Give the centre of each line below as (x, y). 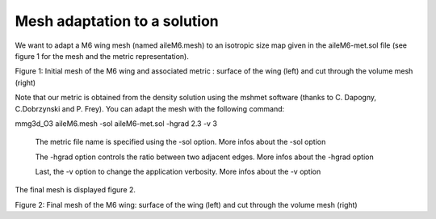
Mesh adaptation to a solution (117, 21)
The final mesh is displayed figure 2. (75, 190)
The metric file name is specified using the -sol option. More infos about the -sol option (180, 142)
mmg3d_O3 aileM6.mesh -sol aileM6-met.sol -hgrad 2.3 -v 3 (116, 123)
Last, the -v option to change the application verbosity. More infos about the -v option (178, 172)
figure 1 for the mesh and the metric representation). (102, 56)
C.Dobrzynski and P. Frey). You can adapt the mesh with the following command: (150, 108)
